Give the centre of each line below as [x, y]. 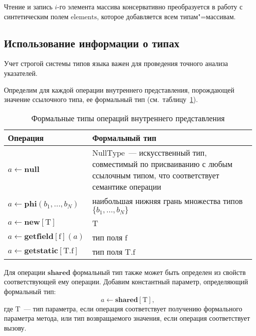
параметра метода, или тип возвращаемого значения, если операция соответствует [127, 318]
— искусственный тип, [168, 152]
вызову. [15, 327]
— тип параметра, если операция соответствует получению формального [133, 308]
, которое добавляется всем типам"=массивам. [166, 16]
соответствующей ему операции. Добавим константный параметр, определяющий [126, 282]
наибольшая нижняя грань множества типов [167, 201]
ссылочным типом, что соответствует [156, 175]
